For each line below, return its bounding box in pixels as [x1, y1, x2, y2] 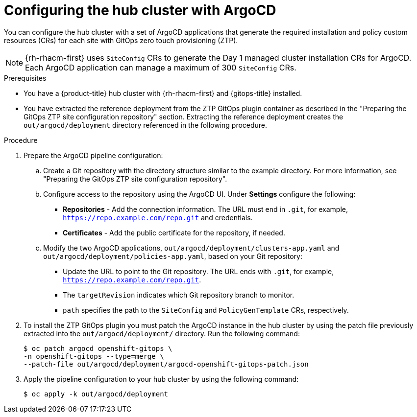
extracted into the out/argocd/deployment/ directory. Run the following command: [24, 329, 300, 338]
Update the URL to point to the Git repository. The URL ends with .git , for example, [63, 267, 334, 276]
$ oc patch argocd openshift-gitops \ [24, 344, 172, 352]
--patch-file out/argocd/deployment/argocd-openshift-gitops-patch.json [24, 360, 309, 368]
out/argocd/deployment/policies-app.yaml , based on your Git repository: [43, 252, 302, 260]
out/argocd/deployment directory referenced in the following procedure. [24, 120, 268, 129]
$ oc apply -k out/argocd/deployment [24, 390, 169, 398]
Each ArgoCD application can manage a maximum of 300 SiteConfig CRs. [25, 62, 296, 72]
